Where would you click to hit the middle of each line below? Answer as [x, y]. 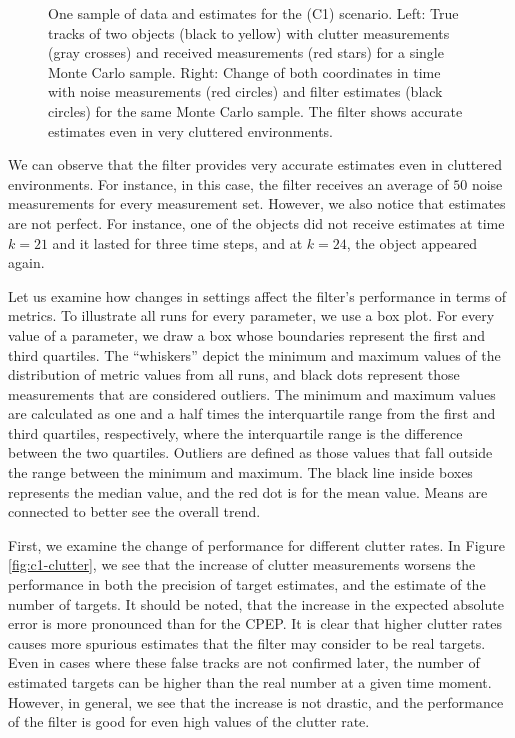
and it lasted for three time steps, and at [177, 242]
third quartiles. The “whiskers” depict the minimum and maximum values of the [254, 354]
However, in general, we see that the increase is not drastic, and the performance [256, 701]
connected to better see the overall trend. [134, 511]
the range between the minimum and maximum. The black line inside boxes [240, 472]
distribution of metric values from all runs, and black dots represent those [234, 374]
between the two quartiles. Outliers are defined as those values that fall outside [250, 452]
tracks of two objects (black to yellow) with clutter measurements [249, 32]
